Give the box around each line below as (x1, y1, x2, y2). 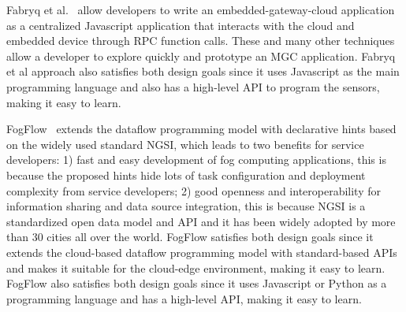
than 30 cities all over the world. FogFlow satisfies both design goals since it (6, 228, 374, 245)
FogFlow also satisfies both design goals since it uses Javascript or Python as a (6, 275, 387, 292)
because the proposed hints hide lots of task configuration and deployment (6, 166, 366, 183)
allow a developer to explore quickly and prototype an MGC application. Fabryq (6, 47, 396, 64)
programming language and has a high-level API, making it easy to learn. (6, 290, 362, 306)
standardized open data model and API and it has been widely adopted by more (6, 213, 396, 229)
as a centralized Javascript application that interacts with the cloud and (6, 17, 355, 33)
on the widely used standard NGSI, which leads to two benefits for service (6, 136, 364, 152)
